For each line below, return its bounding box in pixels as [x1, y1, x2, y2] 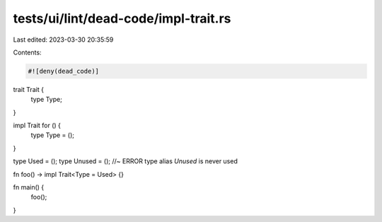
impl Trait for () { [13, 121, 62, 130]
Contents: [13, 48, 42, 57]
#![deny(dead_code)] [28, 67, 99, 75]
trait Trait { [13, 85, 44, 93]
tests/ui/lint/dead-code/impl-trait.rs [13, 11, 231, 26]
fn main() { [13, 183, 45, 192]
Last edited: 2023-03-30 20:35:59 [13, 35, 114, 44]
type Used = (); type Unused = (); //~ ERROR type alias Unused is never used [13, 157, 238, 165]
